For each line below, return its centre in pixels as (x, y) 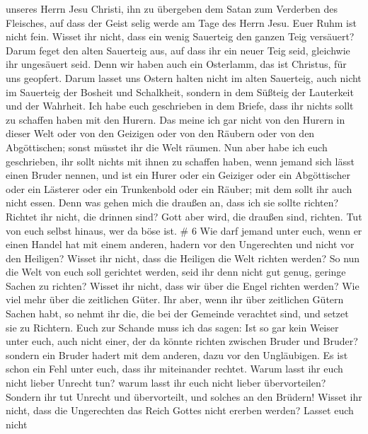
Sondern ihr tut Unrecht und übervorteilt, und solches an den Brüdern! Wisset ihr (184, 396)
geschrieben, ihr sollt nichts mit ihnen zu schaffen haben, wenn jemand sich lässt (180, 161)
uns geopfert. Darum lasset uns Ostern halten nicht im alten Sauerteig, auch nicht (184, 77)
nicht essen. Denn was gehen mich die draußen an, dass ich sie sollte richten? (172, 203)
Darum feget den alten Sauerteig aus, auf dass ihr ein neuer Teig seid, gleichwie (178, 50)
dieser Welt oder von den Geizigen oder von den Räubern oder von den (160, 133)
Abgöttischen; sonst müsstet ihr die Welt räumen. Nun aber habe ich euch (167, 147)
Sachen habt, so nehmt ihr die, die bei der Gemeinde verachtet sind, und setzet (177, 313)
